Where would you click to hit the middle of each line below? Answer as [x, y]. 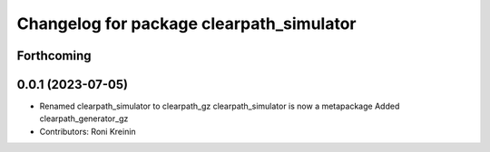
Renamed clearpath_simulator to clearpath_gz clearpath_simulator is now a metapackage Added [220, 106]
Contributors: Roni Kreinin [88, 131]
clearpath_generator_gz [84, 119]
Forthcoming [54, 56]
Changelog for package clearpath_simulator [186, 24]
